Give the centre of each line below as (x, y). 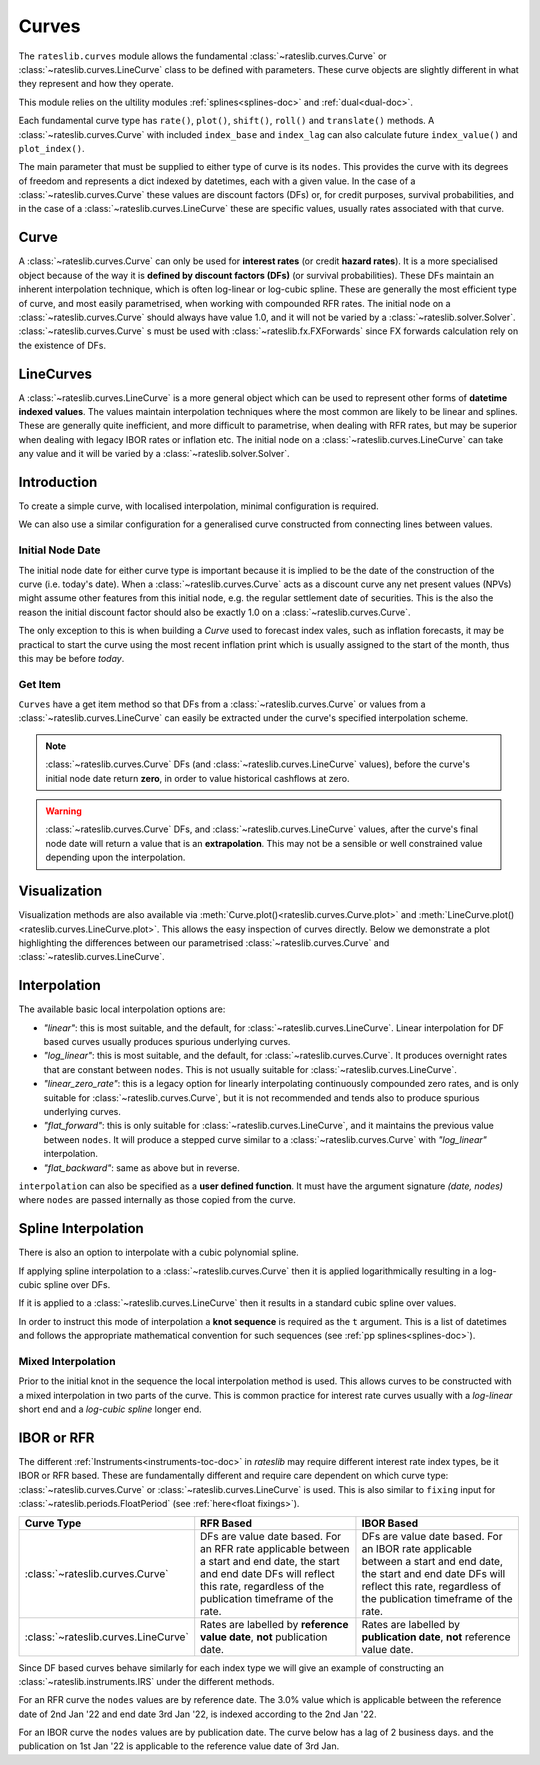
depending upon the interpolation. (115, 857)
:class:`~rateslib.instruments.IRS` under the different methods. (146, 1681)
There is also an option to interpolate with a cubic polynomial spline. (158, 1252)
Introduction (58, 481)
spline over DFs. (77, 1284)
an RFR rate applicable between (275, 1548)
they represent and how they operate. (96, 84)
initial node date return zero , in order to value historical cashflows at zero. (197, 778)
